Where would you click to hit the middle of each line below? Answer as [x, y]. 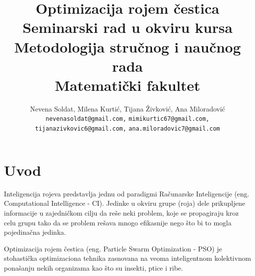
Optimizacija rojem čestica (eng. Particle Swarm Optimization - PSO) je [113, 248]
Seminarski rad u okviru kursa [127, 27]
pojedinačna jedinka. [35, 232]
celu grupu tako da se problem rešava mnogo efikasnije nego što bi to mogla [118, 222]
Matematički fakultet [127, 85]
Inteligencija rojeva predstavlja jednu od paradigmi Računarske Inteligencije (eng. [127, 193]
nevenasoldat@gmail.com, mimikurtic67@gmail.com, [127, 119]
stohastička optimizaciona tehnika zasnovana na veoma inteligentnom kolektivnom [127, 258]
